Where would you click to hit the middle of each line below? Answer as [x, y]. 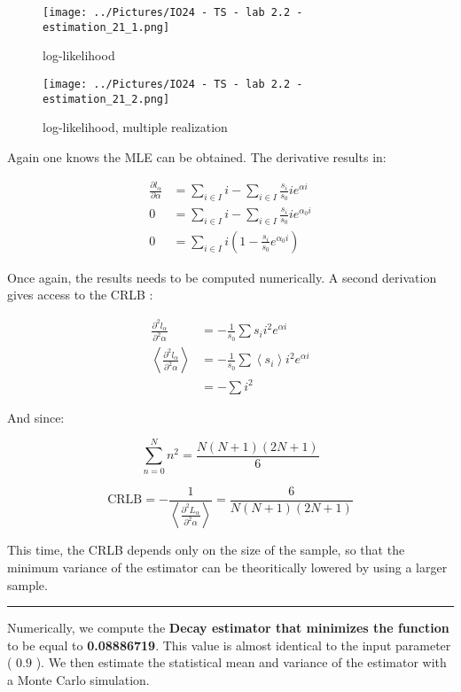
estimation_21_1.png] [106, 27]
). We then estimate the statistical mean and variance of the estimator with [241, 662]
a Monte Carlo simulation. [78, 680]
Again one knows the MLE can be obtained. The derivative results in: [197, 156]
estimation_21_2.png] [106, 99]
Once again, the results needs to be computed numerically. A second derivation [222, 277]
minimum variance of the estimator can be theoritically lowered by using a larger [227, 568]
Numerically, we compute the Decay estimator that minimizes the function [228, 628]
